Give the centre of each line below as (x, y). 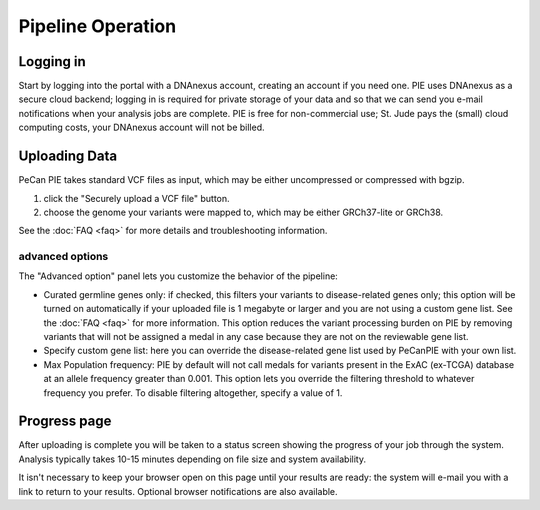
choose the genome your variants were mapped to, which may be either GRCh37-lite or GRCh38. (243, 212)
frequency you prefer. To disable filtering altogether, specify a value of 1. (193, 392)
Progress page (65, 421)
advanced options (63, 257)
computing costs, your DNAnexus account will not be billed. (141, 127)
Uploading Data (68, 156)
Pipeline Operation (97, 26)
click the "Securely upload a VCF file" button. (136, 198)
